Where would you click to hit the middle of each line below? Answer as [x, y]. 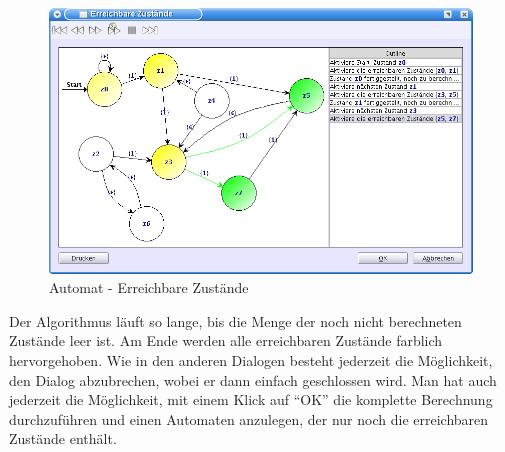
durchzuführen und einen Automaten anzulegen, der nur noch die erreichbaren [249, 418]
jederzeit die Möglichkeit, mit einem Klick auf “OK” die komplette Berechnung [251, 399]
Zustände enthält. [63, 438]
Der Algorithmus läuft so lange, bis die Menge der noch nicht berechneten [235, 320]
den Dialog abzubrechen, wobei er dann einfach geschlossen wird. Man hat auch [253, 379]
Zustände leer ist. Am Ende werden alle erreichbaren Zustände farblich [226, 340]
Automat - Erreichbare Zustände [149, 287]
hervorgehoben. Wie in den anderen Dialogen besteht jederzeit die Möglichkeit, [251, 360]
